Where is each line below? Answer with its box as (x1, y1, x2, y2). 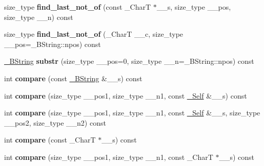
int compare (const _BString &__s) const (4, 73, 143, 83)
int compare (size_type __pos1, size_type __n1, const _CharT (4, 151, 213, 162)
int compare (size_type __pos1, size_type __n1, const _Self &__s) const (4, 90, 247, 101)
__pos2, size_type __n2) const (4, 117, 106, 128)
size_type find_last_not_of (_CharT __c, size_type (4, 29, 184, 39)
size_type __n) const (4, 11, 73, 22)
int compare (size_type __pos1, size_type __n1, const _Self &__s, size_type (4, 107, 260, 118)
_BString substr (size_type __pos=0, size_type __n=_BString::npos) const (4, 56, 254, 66)
